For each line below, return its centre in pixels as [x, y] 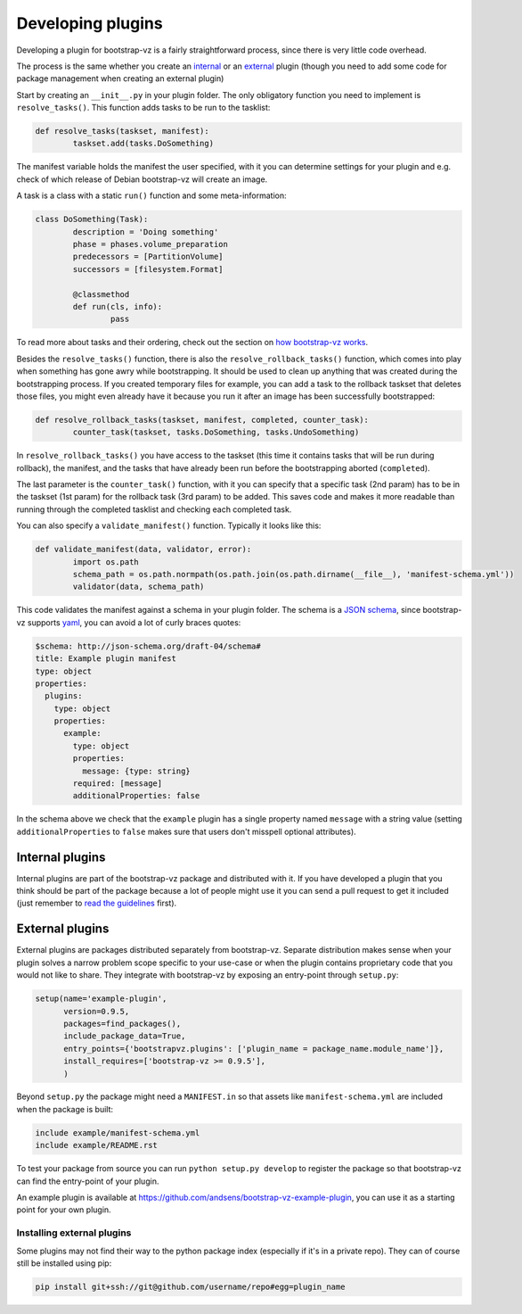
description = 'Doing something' [146, 231]
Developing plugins [90, 23]
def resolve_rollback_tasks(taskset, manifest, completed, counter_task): [202, 420]
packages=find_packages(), [122, 1023]
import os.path [106, 562]
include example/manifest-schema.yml [118, 1132]
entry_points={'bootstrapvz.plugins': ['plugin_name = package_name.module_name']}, [254, 1049]
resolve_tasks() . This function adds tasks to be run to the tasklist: [143, 108]
